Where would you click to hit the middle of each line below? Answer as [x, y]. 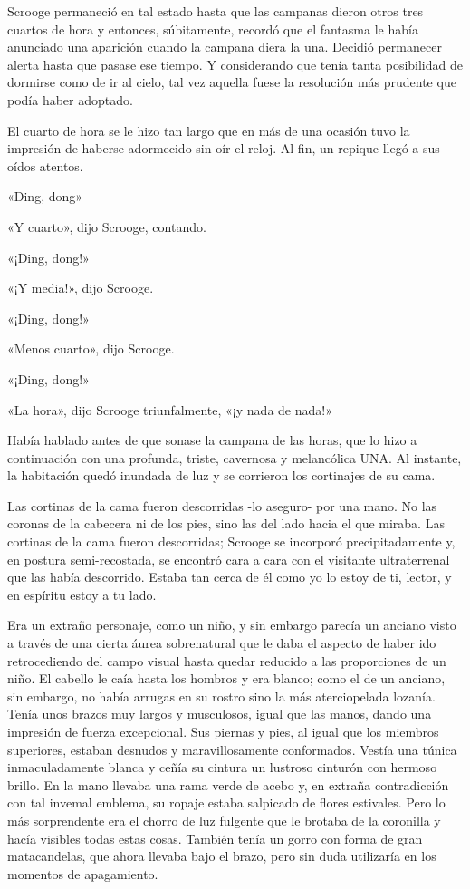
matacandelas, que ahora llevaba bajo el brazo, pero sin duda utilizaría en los [222, 856]
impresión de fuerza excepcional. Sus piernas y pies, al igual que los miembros [223, 731]
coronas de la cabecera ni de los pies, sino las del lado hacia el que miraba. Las [226, 523]
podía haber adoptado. [70, 99]
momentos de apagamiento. [83, 873]
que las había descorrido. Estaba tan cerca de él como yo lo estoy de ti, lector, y [230, 577]
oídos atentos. [45, 165]
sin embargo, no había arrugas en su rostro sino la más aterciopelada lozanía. [221, 696]
